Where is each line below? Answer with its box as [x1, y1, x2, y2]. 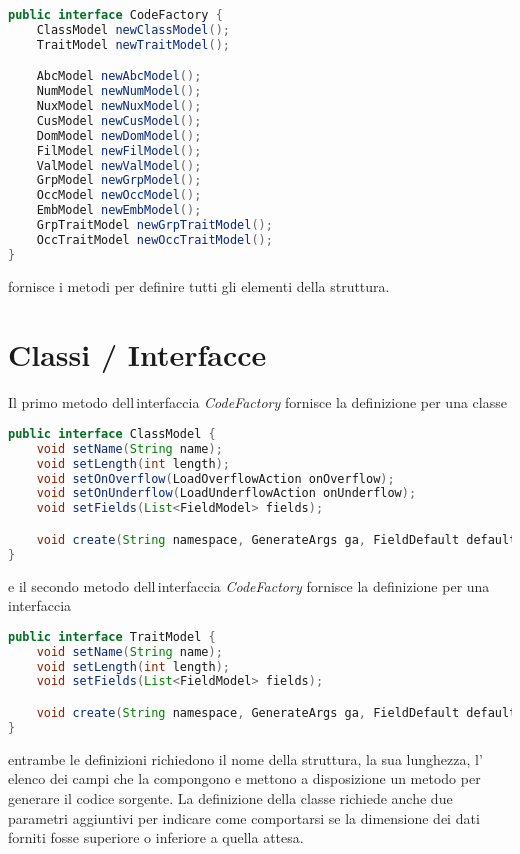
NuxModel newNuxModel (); [36, 99, 202, 114]
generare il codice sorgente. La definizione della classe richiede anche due [8, 787, 453, 808]
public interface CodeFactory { [8, 8, 223, 22]
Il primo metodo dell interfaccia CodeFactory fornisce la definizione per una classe [8, 392, 507, 413]
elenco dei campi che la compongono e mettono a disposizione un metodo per [8, 768, 481, 789]
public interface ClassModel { [8, 426, 216, 441]
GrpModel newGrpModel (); [36, 173, 202, 188]
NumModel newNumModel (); [36, 84, 202, 99]
